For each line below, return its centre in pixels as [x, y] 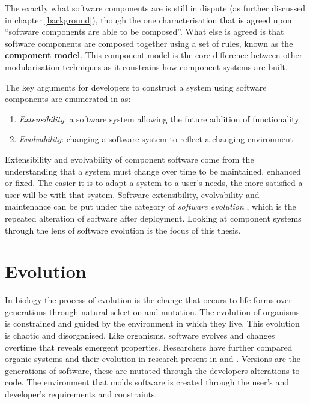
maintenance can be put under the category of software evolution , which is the [150, 206]
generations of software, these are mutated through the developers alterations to [152, 370]
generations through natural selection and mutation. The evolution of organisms [152, 311]
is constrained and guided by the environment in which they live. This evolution [152, 323]
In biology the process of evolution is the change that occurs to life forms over [148, 300]
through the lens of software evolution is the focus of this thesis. [123, 230]
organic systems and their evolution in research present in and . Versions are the [153, 359]
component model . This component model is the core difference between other [154, 55]
